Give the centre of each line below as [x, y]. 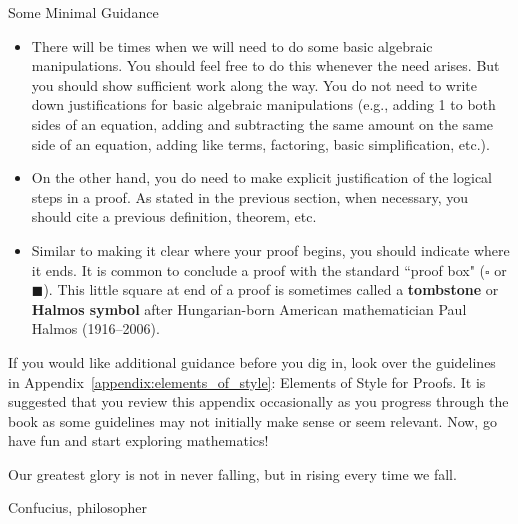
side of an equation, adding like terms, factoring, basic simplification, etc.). [260, 143]
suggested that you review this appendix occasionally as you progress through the [258, 401]
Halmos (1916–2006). [95, 328]
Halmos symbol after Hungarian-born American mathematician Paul [249, 308]
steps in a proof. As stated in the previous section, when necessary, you [250, 196]
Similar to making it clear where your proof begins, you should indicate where [270, 249]
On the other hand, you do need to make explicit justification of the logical [261, 177]
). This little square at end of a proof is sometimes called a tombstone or [271, 289]
